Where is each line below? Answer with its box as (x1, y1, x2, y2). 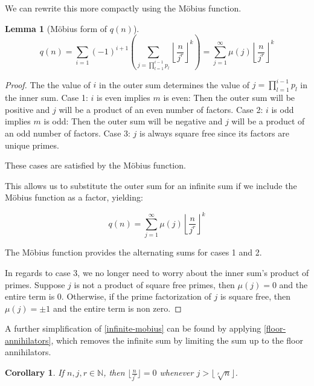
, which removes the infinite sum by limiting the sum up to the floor (51, 333, 303, 346)
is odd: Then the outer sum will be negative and (43, 115, 223, 127)
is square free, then (220, 290, 291, 303)
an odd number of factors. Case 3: (5, 127, 130, 140)
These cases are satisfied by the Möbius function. (5, 159, 186, 172)
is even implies (97, 91, 150, 104)
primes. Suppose (5, 278, 65, 291)
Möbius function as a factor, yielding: (5, 191, 143, 204)
